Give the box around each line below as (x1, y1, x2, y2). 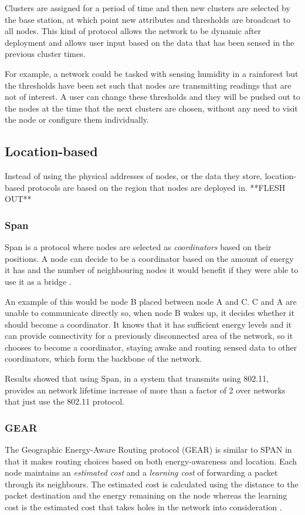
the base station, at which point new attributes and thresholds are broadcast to (5, 13, 291, 25)
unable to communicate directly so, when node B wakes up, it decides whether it (5, 307, 294, 319)
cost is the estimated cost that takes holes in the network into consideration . (5, 501, 282, 513)
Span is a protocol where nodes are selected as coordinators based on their (5, 241, 272, 253)
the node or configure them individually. (5, 113, 149, 126)
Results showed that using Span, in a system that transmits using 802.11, (5, 372, 269, 385)
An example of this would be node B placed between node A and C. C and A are (5, 295, 297, 307)
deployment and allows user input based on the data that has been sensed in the (5, 36, 294, 48)
